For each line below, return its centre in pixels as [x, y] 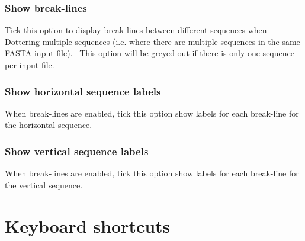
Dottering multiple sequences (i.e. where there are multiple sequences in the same [152, 41]
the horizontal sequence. [49, 125]
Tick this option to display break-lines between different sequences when [136, 30]
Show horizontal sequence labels [83, 91]
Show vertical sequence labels [77, 151]
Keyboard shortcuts [88, 225]
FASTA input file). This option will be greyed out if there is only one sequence [150, 53]
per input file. [30, 65]
